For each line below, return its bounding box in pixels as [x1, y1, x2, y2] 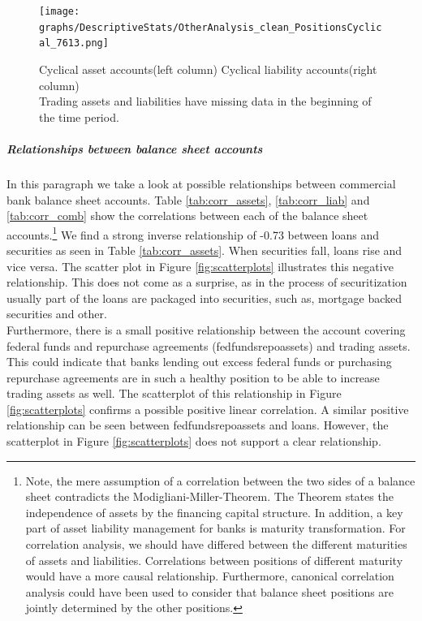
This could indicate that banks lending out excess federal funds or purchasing [6, 353, 392, 370]
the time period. [39, 108, 119, 125]
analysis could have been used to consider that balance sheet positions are [25, 583, 394, 600]
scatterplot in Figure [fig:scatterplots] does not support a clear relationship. [6, 433, 381, 450]
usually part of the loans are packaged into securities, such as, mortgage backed [6, 289, 403, 306]
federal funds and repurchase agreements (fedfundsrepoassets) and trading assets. [6, 337, 411, 354]
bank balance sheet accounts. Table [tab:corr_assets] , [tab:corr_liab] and [6, 191, 370, 208]
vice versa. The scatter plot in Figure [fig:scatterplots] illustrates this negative [6, 257, 394, 274]
